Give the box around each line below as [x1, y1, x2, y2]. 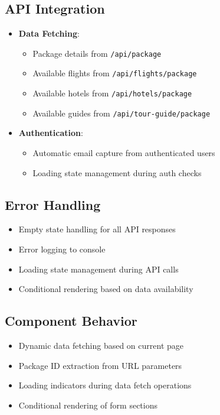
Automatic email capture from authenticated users [32, 147, 215, 159]
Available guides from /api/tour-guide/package [32, 106, 211, 119]
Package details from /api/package [32, 47, 162, 59]
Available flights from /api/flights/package [32, 67, 197, 79]
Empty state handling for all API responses [18, 223, 176, 235]
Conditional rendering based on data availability [18, 283, 193, 295]
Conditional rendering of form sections [18, 398, 157, 411]
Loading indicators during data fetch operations [18, 379, 192, 391]
